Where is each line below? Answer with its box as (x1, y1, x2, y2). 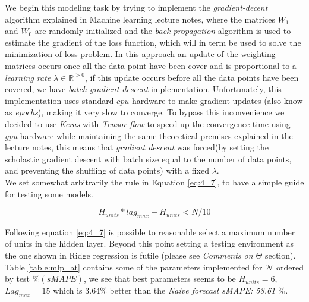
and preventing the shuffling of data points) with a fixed (5, 164, 210, 177)
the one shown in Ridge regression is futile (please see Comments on (5, 249, 253, 262)
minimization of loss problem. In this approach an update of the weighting (5, 48, 276, 60)
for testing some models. (5, 187, 93, 200)
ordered (276, 260, 304, 273)
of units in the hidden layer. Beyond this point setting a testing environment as (5, 237, 294, 250)
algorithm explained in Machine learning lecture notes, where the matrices (5, 12, 275, 25)
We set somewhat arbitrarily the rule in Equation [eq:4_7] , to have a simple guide (5, 175, 304, 188)
